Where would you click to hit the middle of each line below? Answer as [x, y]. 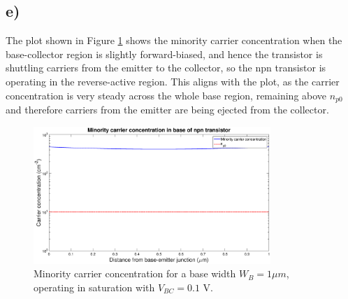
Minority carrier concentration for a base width [135, 273]
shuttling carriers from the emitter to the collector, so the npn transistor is [166, 68]
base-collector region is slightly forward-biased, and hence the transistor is [164, 54]
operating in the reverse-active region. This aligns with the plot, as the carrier [173, 81]
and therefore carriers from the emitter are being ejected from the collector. [167, 110]
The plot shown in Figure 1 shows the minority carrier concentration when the [174, 40]
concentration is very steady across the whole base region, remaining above [166, 95]
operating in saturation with [94, 287]
